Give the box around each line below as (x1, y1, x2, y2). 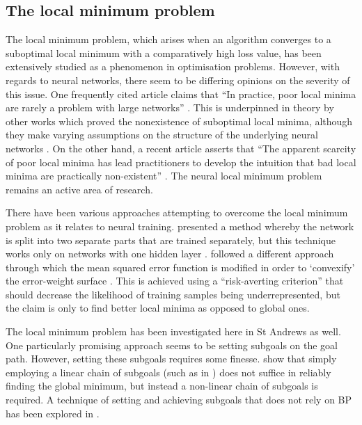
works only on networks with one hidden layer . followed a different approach (6, 246, 334, 261)
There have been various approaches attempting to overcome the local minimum (6, 205, 348, 220)
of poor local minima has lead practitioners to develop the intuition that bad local (6, 154, 356, 169)
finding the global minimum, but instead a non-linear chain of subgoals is (6, 378, 318, 393)
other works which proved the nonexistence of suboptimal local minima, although (6, 113, 353, 128)
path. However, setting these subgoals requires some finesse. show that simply (6, 351, 337, 366)
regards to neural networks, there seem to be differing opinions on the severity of (6, 72, 350, 87)
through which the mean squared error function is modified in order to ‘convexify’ (6, 259, 355, 274)
